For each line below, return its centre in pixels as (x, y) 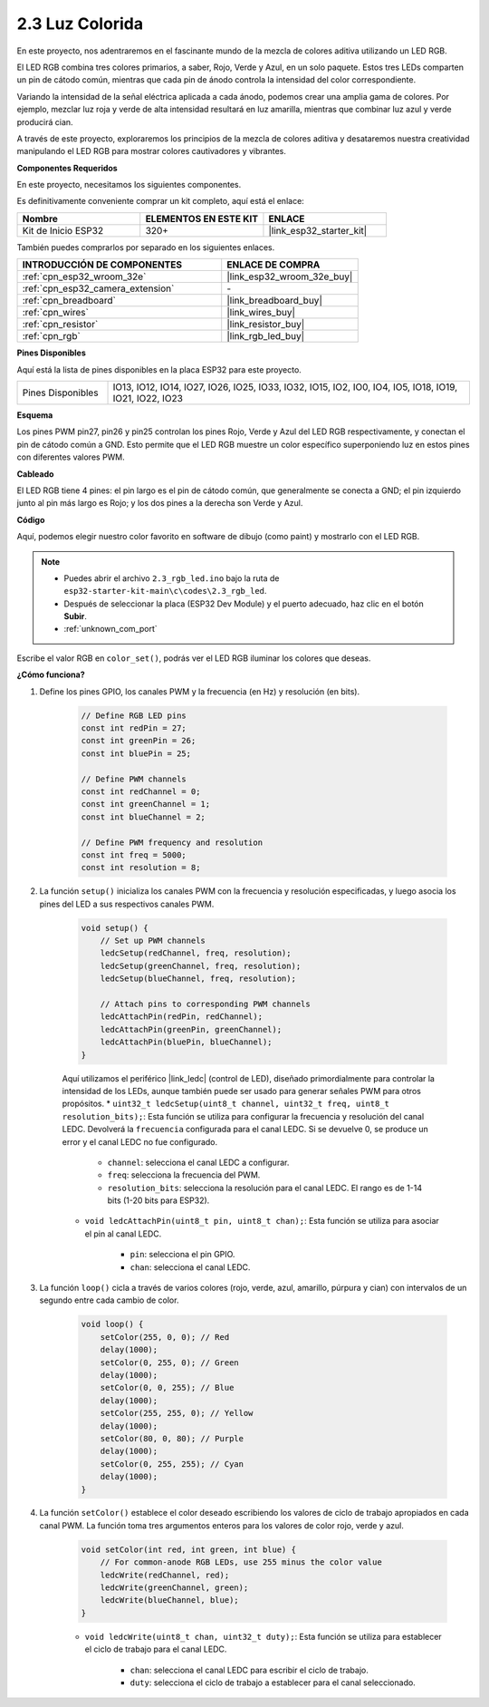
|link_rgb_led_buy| (266, 336)
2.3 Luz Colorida (80, 24)
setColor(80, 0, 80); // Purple (172, 1438)
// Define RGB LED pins (134, 715)
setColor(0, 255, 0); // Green (169, 1363)
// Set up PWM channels (153, 941)
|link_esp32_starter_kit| (318, 230)
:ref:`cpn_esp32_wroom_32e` (84, 276)
